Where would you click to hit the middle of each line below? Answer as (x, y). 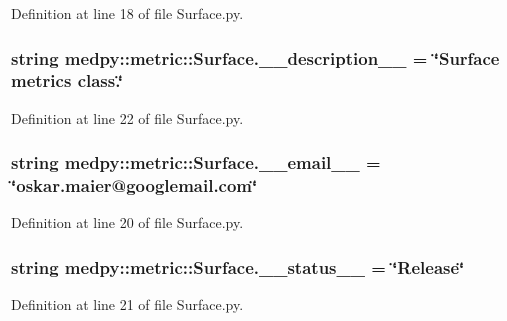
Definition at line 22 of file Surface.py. (127, 117)
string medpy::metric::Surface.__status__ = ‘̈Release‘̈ (238, 266)
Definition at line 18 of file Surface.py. (127, 13)
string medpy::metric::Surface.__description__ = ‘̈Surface (255, 57)
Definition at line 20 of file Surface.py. (127, 222)
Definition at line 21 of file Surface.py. (127, 304)
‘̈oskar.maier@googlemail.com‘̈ (134, 185)
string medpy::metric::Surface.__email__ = (196, 162)
